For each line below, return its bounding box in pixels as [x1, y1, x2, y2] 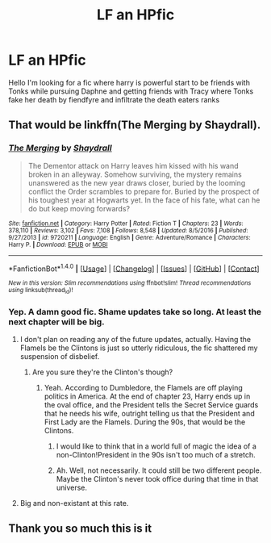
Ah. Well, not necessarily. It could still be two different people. [56, 466, 262, 475]
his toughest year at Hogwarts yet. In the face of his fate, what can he [27, 195, 261, 205]
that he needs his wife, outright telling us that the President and [44, 408, 256, 418]
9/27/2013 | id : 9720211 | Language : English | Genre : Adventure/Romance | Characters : [8, 233, 252, 241]
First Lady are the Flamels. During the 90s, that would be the [44, 417, 246, 427]
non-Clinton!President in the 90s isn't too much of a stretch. [56, 449, 256, 459]
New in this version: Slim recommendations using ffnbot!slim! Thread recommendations [8, 279, 252, 287]
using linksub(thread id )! [8, 286, 73, 295]
